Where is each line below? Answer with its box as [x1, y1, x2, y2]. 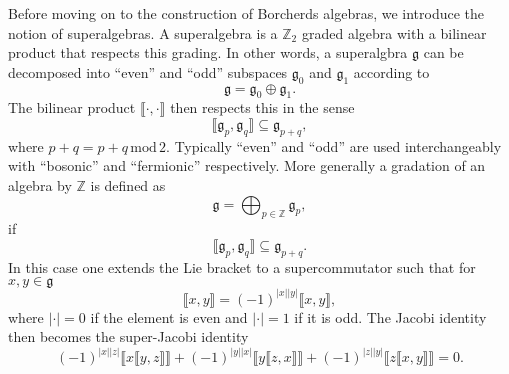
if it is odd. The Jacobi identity [294, 306, 487, 327]
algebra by [8, 174, 72, 195]
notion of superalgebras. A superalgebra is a [8, 22, 278, 43]
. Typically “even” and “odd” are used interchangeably [166, 135, 502, 156]
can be [423, 42, 464, 63]
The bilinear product [8, 97, 136, 118]
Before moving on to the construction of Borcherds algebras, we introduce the [8, 3, 485, 23]
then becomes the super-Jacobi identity [8, 326, 249, 347]
